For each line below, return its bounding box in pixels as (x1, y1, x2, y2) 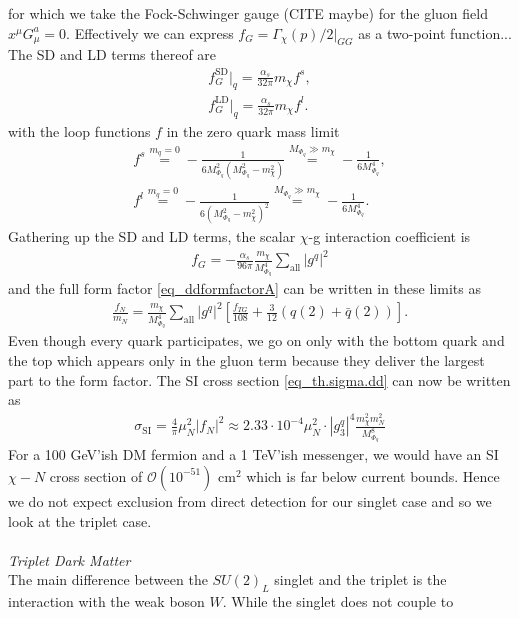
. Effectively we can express (66, 22, 234, 43)
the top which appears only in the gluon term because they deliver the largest (8, 350, 485, 371)
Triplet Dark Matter (8, 549, 131, 570)
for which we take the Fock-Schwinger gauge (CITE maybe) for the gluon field (8, 3, 488, 23)
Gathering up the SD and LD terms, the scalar (8, 226, 296, 247)
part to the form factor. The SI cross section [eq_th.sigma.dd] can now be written (8, 369, 511, 390)
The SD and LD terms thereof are (8, 44, 217, 65)
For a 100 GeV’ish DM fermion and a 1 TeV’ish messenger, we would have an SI (8, 444, 499, 465)
